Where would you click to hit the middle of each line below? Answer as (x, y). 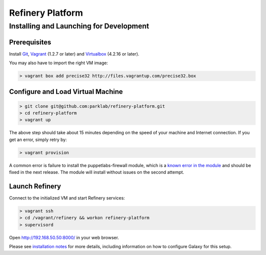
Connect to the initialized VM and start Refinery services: (67, 198)
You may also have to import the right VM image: (59, 63)
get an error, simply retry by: (38, 140)
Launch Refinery (35, 186)
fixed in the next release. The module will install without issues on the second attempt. (97, 172)
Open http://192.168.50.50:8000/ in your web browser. (64, 237)
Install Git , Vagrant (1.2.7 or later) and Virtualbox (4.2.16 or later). (74, 54)
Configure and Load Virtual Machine (66, 92)
